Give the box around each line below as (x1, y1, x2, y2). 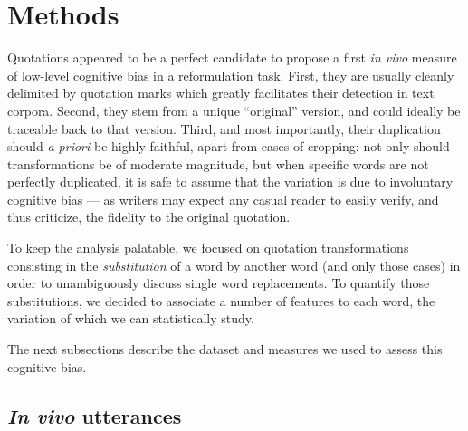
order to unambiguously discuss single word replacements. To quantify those (7, 273, 430, 292)
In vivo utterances (7, 401, 182, 429)
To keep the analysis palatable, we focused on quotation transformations (7, 238, 409, 257)
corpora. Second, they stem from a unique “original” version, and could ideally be (7, 101, 461, 120)
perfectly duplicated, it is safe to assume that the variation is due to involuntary (7, 172, 454, 191)
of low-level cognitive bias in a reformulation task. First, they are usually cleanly (7, 65, 454, 84)
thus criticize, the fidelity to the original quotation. (7, 207, 291, 226)
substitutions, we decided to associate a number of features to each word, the (7, 291, 435, 310)
